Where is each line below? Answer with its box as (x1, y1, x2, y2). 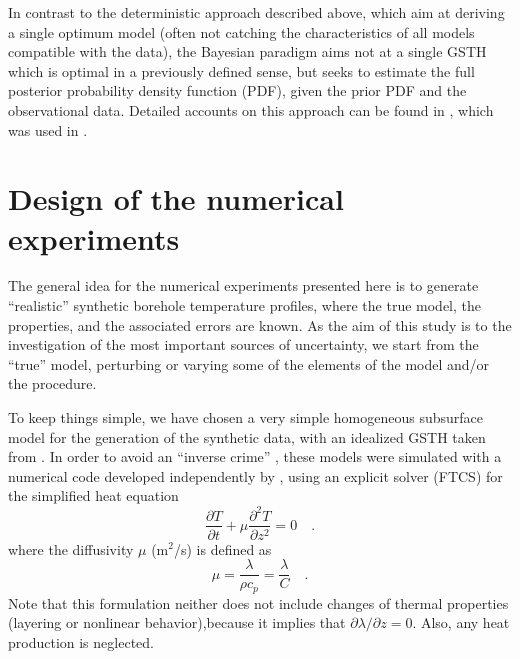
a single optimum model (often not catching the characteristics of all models (8, 21, 475, 42)
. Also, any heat (412, 612, 510, 633)
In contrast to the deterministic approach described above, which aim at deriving (8, 2, 505, 22)
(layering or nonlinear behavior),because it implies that (8, 612, 346, 633)
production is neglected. (8, 631, 154, 652)
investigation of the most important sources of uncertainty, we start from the (8, 334, 479, 355)
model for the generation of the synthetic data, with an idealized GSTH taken (8, 426, 486, 447)
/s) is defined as (173, 538, 272, 559)
